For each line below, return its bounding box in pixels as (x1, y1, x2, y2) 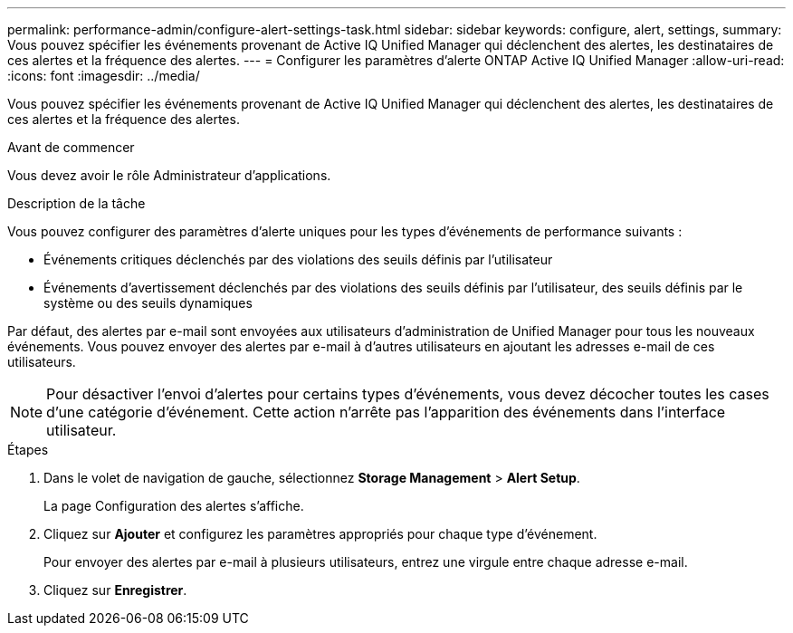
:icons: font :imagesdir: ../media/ (7, 68, 200, 83)
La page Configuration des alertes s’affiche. (43, 498, 304, 513)
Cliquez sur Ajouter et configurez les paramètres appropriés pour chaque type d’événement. (43, 526, 597, 542)
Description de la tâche (7, 196, 146, 211)
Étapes (7, 442, 49, 457)
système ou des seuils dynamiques (43, 295, 253, 311)
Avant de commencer (7, 139, 135, 155)
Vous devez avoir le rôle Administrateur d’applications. (7, 168, 331, 183)
